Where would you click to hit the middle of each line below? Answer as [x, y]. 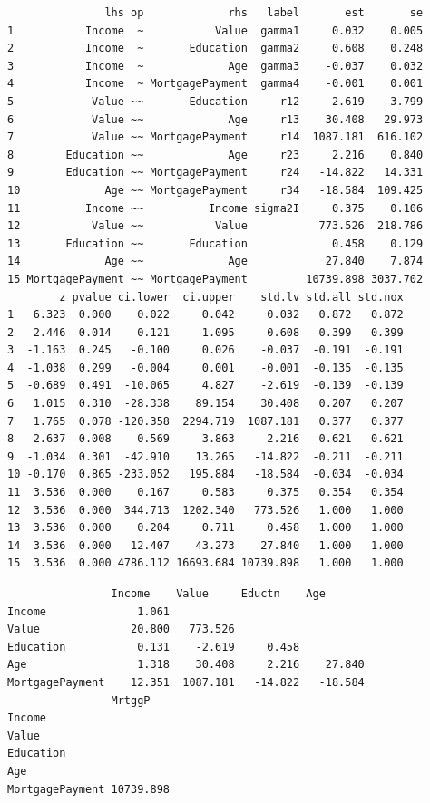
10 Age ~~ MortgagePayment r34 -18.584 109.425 [215, 190]
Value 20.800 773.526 [121, 629]
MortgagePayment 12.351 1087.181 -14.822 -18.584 [186, 682]
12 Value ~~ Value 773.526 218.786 [215, 226]
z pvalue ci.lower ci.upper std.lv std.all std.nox [231, 297]
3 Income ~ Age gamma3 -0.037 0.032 [215, 66]
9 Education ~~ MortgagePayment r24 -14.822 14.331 [215, 173]
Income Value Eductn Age [218, 594]
